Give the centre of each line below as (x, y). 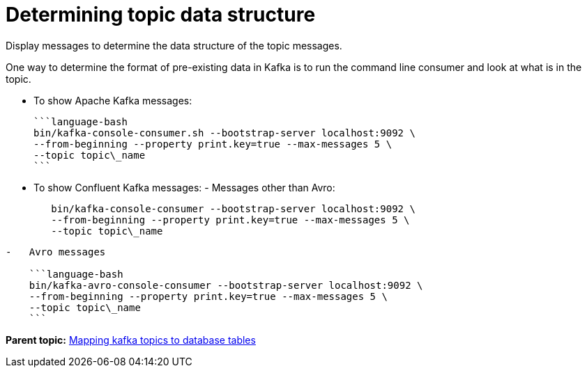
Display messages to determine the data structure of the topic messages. (174, 45)
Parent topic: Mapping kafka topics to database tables (131, 340)
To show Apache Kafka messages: (113, 100)
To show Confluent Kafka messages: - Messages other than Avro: (184, 187)
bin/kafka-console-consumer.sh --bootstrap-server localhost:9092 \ (224, 133)
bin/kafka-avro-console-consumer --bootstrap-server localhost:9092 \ (226, 285)
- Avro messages (56, 252)
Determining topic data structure (161, 15)
